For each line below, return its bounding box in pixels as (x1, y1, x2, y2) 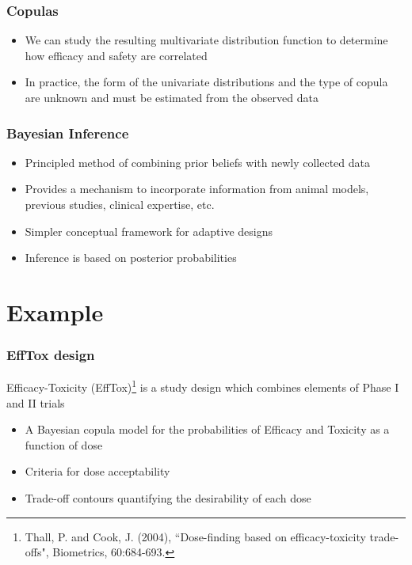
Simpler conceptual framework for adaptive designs (25, 222, 273, 239)
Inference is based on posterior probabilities (25, 249, 237, 266)
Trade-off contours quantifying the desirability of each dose (25, 490, 311, 506)
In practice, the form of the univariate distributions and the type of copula (25, 74, 388, 90)
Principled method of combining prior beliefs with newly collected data (25, 154, 370, 170)
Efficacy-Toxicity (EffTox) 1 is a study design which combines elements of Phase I (6, 377, 399, 396)
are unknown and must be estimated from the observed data (25, 89, 319, 105)
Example (6, 295, 104, 328)
